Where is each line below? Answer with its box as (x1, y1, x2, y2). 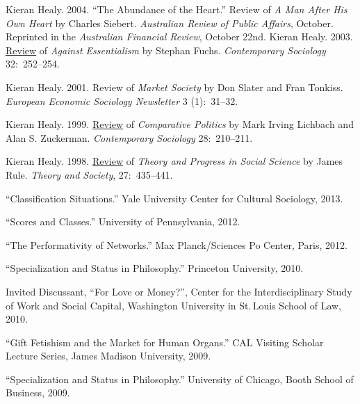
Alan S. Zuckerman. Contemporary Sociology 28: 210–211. (6, 130, 253, 145)
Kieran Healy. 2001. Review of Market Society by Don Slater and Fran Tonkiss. (6, 79, 343, 94)
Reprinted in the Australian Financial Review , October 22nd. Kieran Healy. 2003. (6, 29, 353, 44)
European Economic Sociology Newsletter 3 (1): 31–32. (6, 93, 238, 108)
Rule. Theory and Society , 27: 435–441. (6, 167, 173, 181)
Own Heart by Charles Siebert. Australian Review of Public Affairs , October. (6, 15, 334, 30)
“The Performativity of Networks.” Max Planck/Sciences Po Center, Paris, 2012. (6, 237, 347, 252)
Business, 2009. (6, 385, 70, 400)
